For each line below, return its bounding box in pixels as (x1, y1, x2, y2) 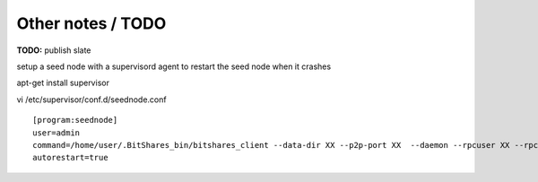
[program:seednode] (32, 115, 118, 126)
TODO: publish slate (16, 45, 91, 56)
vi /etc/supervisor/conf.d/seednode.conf (16, 94, 167, 105)
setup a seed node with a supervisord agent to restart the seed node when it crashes (16, 61, 332, 72)
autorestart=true (32, 152, 108, 163)
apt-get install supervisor (16, 77, 109, 89)
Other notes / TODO (16, 13, 167, 33)
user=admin (32, 127, 81, 138)
